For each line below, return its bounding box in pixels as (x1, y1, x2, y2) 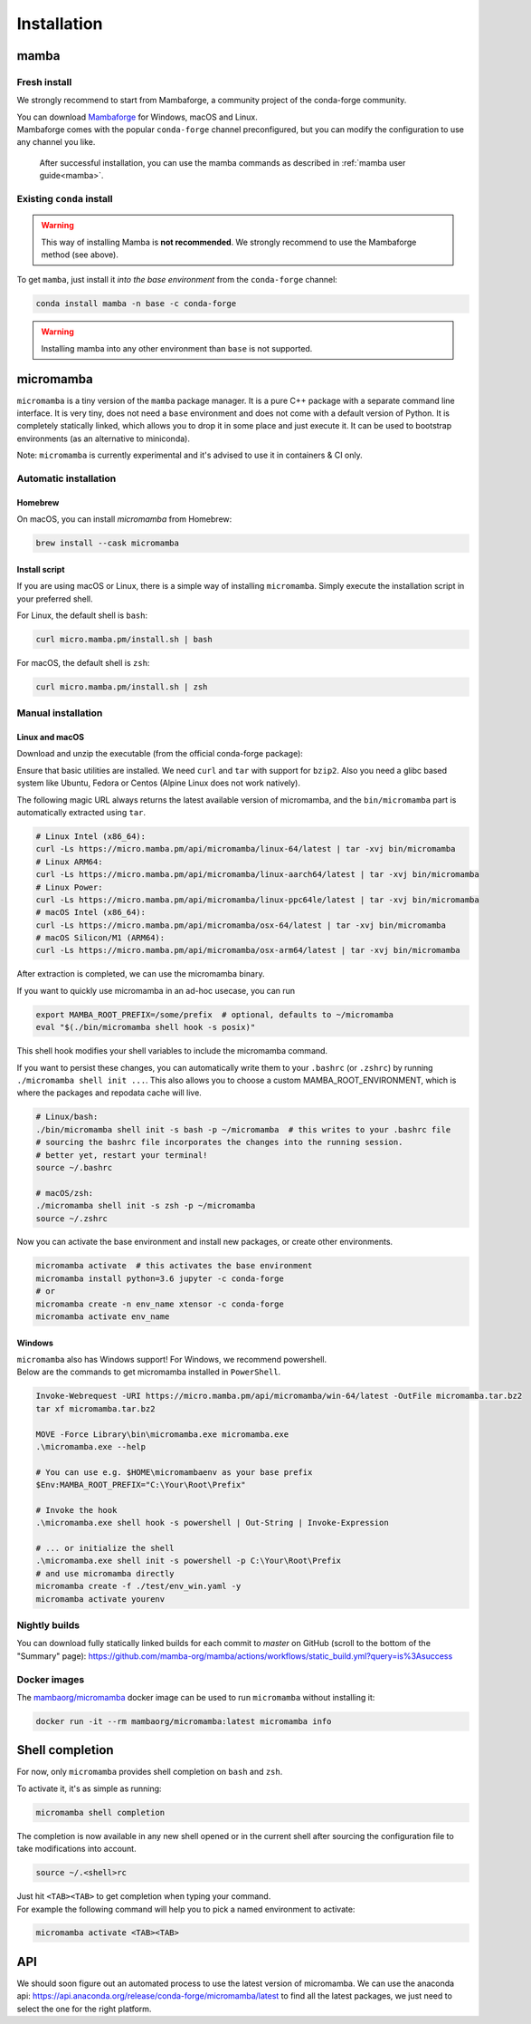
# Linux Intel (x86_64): (35, 831, 147, 842)
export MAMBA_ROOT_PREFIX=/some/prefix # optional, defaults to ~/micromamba (35, 1009, 394, 1019)
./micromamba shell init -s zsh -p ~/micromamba (35, 1200, 256, 1211)
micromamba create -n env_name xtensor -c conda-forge (35, 1298, 284, 1309)
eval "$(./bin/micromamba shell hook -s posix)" (35, 1022, 256, 1033)
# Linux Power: (35, 882, 103, 892)
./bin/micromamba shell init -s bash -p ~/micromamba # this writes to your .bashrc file (35, 1124, 451, 1134)
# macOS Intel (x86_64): (35, 907, 147, 918)
